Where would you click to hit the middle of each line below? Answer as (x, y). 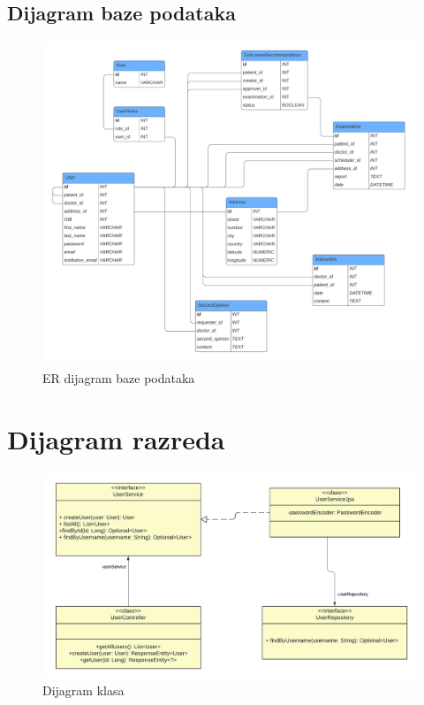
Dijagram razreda (116, 438)
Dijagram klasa (83, 690)
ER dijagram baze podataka (119, 377)
